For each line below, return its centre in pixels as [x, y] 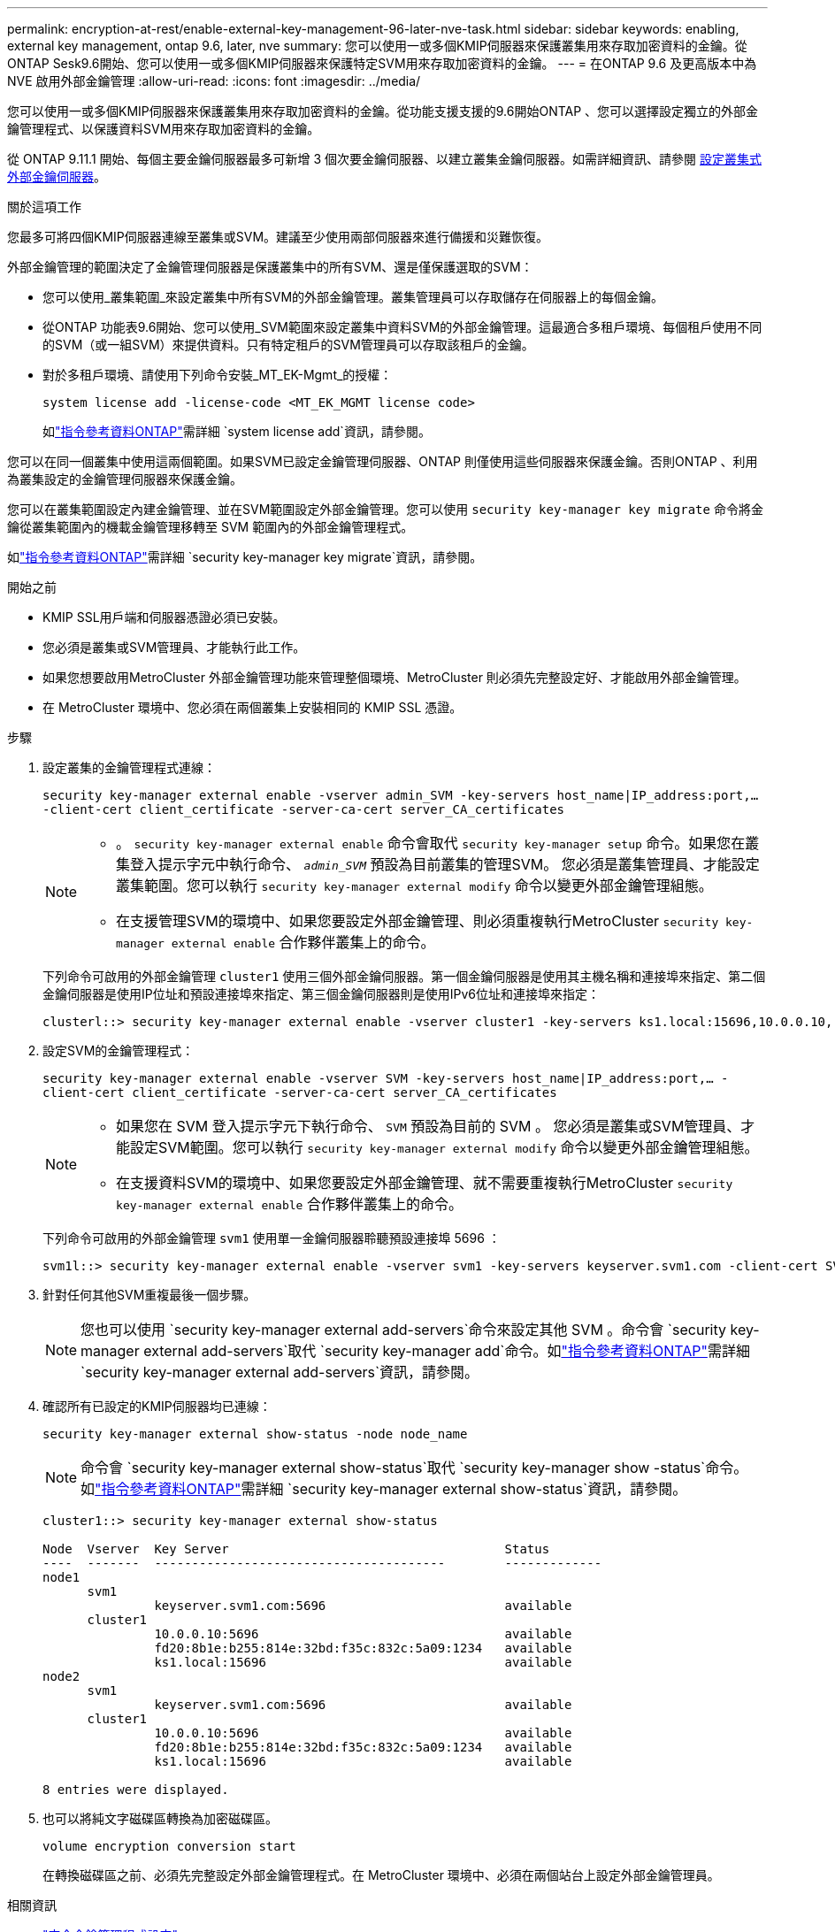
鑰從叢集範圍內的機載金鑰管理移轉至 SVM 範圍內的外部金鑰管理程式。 [211, 527]
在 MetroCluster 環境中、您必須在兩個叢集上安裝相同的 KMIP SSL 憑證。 [253, 707]
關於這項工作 [44, 207]
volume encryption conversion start [169, 1846]
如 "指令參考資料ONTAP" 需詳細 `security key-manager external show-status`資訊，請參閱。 [384, 1489]
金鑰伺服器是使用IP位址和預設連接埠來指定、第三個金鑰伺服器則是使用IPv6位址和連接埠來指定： [321, 994]
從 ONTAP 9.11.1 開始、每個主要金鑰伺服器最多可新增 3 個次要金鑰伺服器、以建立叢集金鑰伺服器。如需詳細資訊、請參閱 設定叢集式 [385, 159]
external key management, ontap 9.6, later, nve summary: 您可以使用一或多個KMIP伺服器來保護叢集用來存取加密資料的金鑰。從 [377, 46]
